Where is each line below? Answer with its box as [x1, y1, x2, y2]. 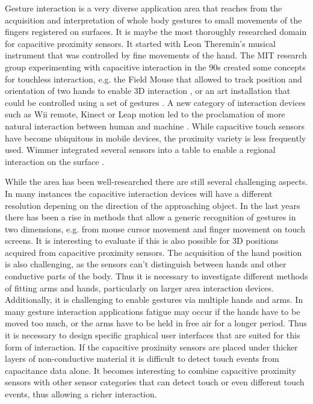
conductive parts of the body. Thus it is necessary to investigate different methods [5, 270, 308, 282]
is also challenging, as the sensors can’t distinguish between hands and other [5, 258, 287, 270]
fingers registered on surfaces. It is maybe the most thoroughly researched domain [5, 25, 307, 38]
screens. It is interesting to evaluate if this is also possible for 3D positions [5, 234, 279, 247]
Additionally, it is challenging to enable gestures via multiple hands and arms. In [5, 293, 303, 306]
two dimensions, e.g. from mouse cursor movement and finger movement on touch [5, 222, 305, 235]
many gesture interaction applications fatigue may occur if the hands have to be [5, 305, 300, 317]
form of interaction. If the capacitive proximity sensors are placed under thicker [5, 340, 298, 353]
